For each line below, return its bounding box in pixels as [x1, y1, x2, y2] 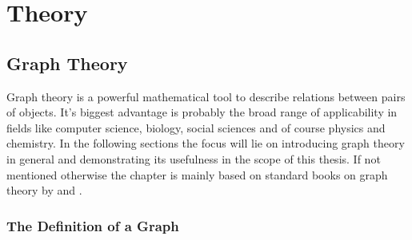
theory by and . [6, 182, 82, 199]
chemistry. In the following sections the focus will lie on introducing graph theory [6, 135, 405, 151]
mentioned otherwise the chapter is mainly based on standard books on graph [6, 166, 388, 183]
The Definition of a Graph [6, 215, 179, 235]
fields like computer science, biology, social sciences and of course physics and [6, 119, 386, 136]
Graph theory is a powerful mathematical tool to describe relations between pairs [6, 88, 406, 104]
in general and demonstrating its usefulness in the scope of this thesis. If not [6, 150, 381, 167]
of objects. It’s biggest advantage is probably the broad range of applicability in [6, 104, 398, 120]
